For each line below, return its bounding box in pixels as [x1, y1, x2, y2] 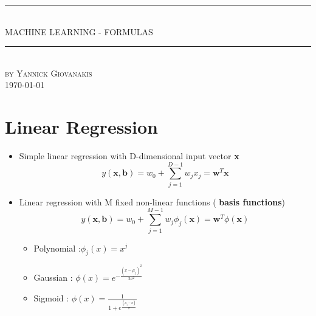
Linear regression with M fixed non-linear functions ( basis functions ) [19, 195, 286, 208]
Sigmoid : [33, 292, 69, 304]
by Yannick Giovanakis [5, 66, 92, 79]
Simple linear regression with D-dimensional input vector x [19, 149, 239, 162]
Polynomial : [33, 241, 81, 254]
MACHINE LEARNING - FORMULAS [5, 25, 153, 38]
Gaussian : [33, 271, 73, 284]
